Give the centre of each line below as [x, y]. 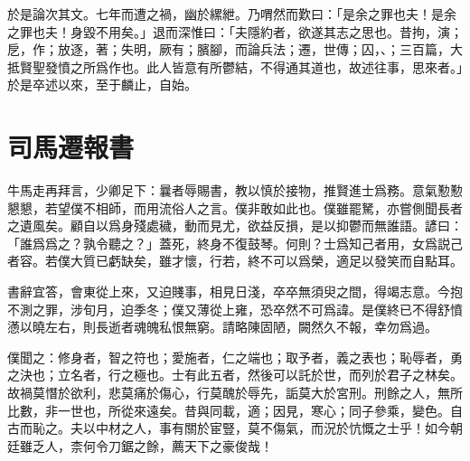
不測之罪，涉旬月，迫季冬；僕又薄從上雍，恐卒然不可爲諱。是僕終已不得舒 [229, 309]
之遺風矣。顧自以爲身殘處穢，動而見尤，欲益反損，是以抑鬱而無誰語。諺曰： [235, 226]
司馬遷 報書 [71, 147]
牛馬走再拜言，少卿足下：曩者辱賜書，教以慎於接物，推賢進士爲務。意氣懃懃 [235, 190]
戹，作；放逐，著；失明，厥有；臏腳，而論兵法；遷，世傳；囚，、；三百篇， [229, 49]
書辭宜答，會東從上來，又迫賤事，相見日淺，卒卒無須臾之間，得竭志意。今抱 [235, 292]
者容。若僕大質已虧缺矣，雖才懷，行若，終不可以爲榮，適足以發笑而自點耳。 [235, 261]
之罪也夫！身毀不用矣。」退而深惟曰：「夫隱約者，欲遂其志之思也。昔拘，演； [235, 31]
